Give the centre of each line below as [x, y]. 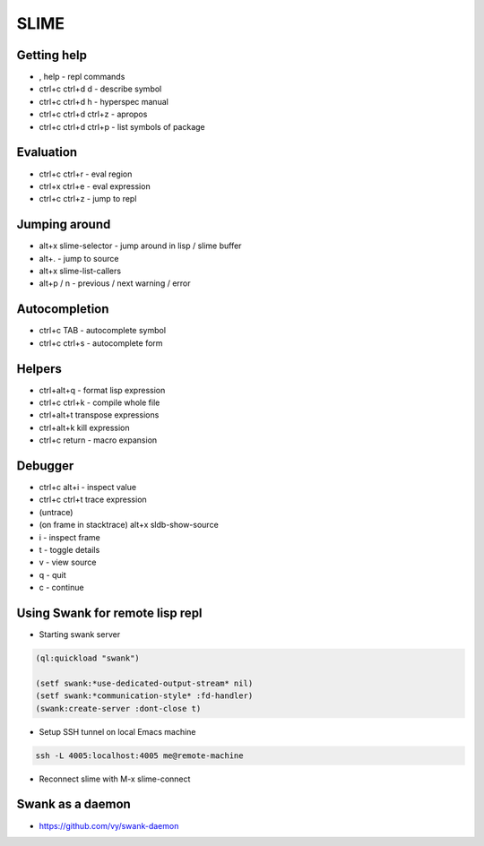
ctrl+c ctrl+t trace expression [93, 500]
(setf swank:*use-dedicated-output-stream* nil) [144, 683]
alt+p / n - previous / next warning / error [115, 283]
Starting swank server [80, 634]
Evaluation [47, 152]
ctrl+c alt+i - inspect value [88, 488]
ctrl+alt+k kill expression [84, 427]
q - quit [52, 574]
